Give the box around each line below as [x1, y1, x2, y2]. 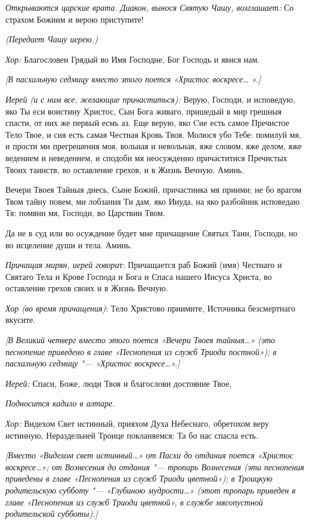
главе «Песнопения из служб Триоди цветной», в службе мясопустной [5, 495, 263, 508]
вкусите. [5, 313, 36, 326]
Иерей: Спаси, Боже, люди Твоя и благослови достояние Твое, [5, 377, 232, 389]
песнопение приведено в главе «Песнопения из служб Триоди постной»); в [5, 345, 277, 357]
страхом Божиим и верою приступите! [5, 13, 144, 25]
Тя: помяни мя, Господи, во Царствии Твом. [5, 206, 165, 219]
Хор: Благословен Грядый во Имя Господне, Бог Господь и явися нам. [5, 53, 260, 65]
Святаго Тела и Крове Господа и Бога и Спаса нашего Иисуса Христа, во [5, 270, 272, 282]
